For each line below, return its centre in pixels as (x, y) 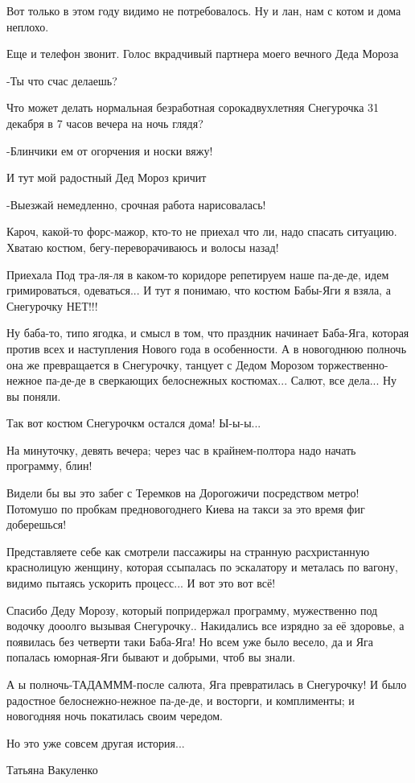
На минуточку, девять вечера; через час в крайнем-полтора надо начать (181, 449)
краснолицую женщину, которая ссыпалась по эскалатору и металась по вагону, (202, 567)
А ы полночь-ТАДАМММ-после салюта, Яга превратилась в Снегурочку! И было (207, 684)
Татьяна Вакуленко (52, 770)
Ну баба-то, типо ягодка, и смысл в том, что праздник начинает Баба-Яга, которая (208, 333)
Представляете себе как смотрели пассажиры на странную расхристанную (188, 551)
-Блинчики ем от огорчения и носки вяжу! (110, 150)
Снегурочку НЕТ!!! (52, 305)
